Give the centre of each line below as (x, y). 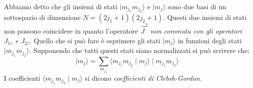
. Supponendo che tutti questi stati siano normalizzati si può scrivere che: (139, 50)
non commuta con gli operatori (196, 31)
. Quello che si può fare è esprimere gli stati (95, 40)
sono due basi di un (197, 6)
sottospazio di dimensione (42, 17)
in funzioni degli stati (210, 40)
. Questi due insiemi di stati (205, 17)
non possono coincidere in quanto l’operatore (71, 31)
